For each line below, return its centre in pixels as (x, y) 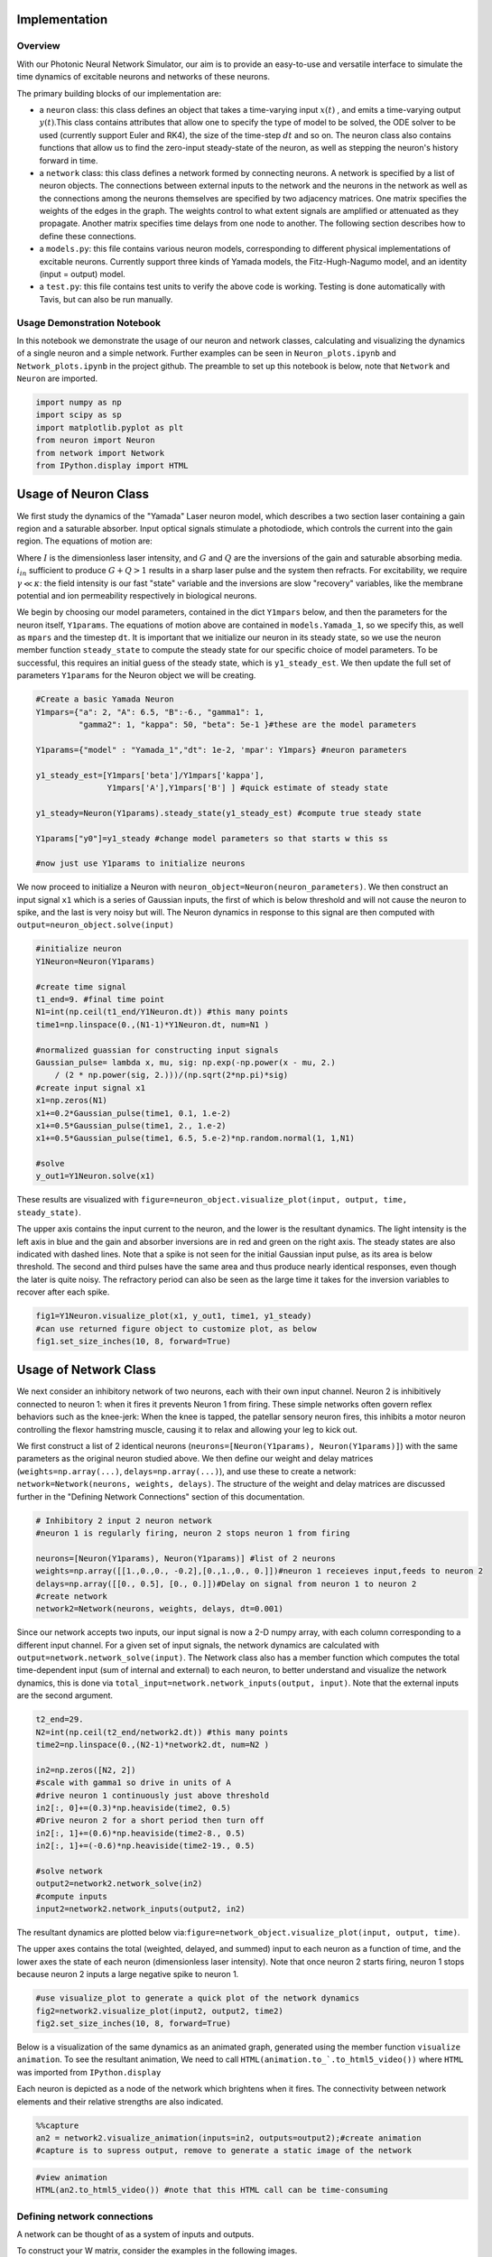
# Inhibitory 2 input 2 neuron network (124, 1520)
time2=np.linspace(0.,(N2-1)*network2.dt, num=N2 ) (153, 1745)
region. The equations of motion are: (84, 541)
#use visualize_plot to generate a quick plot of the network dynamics (198, 1998)
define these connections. (88, 236)
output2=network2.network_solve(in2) (119, 1884)
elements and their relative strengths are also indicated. (120, 2101)
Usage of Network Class (87, 1370)
